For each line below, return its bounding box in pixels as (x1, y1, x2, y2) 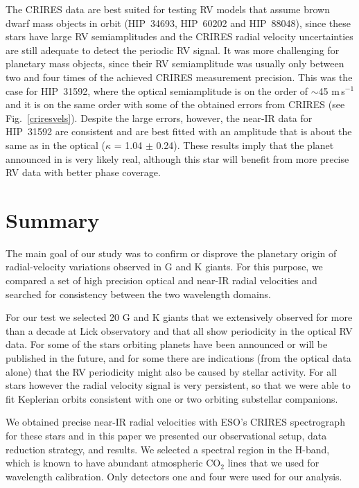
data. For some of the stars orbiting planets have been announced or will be (6, 337, 328, 351)
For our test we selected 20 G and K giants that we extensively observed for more (6, 310, 353, 324)
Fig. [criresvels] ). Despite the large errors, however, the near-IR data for (6, 110, 313, 125)
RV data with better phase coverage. (6, 165, 161, 180)
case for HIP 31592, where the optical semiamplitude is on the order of (6, 83, 308, 98)
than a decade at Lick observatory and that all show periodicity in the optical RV (6, 323, 353, 338)
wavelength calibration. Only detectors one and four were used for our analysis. (6, 469, 342, 483)
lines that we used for (227, 455, 319, 470)
